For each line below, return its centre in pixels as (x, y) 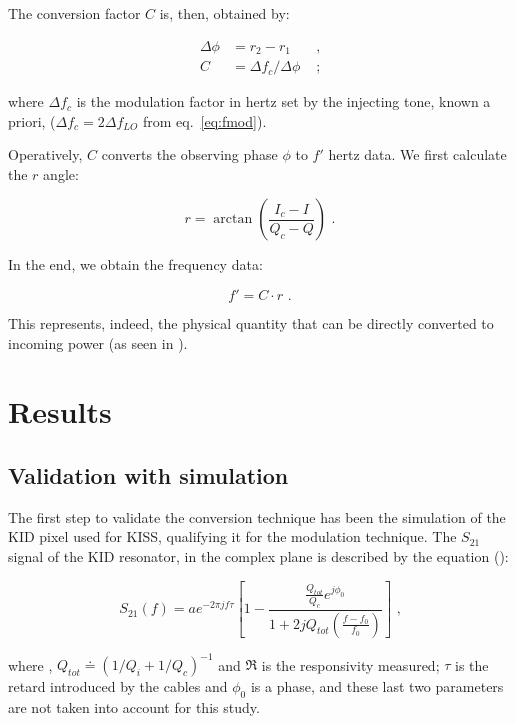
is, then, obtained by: (224, 13)
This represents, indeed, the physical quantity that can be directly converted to (251, 323)
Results (60, 411)
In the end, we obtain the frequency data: (135, 264)
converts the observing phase (189, 154)
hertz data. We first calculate (417, 154)
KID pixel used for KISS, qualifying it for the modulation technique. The (232, 536)
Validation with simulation (148, 475)
